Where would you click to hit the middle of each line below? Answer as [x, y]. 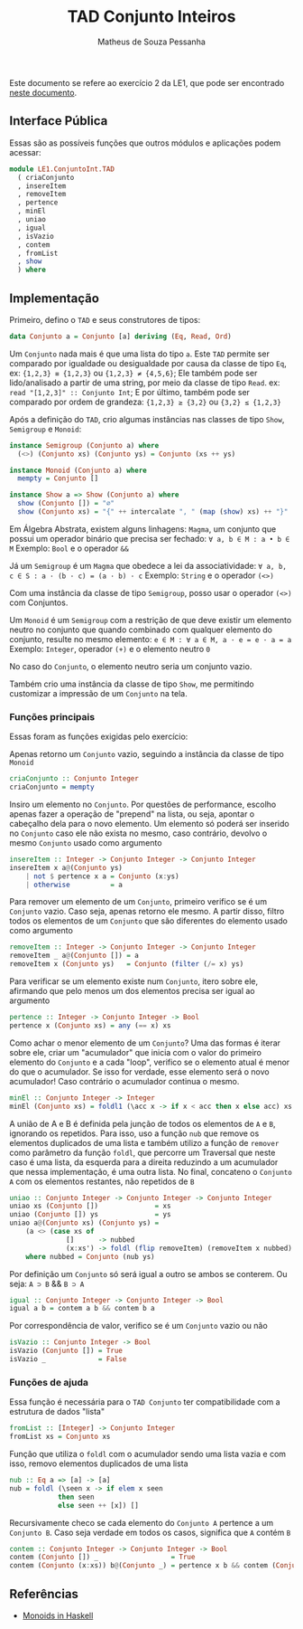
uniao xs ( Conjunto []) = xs [90, 1206]
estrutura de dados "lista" [57, 1412]
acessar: [25, 152]
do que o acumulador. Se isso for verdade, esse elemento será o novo [139, 1071]
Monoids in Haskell [58, 1615]
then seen [76, 1497]
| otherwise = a [74, 885]
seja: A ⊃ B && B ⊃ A [47, 1283]
